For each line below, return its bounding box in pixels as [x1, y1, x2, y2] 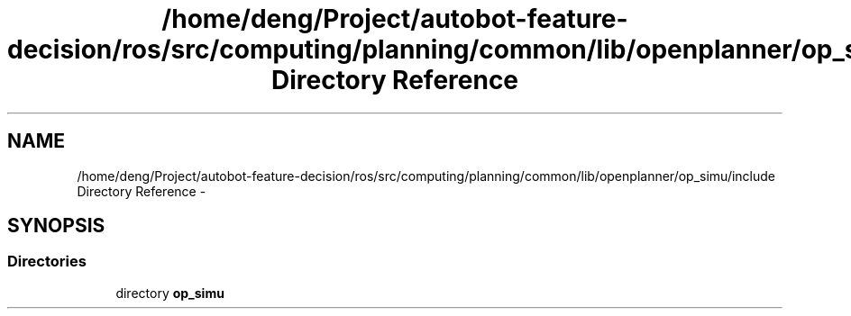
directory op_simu [115, 284, 224, 301]
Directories [7, 252, 87, 271]
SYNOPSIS [7, 214, 105, 238]
